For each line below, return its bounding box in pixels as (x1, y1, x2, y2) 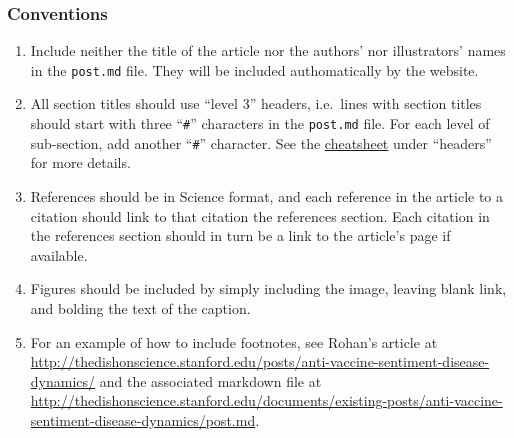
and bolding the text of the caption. (30, 297, 251, 318)
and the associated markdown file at (99, 370, 322, 391)
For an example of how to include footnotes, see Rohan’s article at (30, 331, 438, 352)
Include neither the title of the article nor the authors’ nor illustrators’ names (30, 40, 506, 61)
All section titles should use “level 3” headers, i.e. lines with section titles (30, 93, 482, 114)
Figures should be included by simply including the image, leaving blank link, (30, 278, 507, 299)
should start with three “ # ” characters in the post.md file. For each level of (30, 113, 490, 134)
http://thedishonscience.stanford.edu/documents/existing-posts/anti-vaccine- (30, 390, 503, 411)
